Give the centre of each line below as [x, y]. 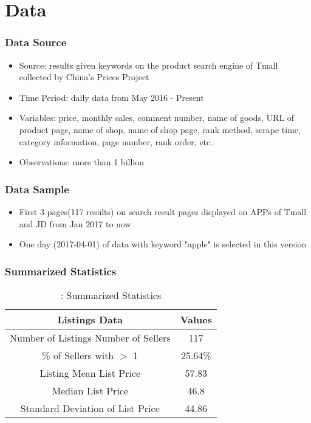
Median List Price [90, 390]
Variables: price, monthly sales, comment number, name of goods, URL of [157, 118]
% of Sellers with [78, 355]
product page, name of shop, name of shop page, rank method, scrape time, [160, 129]
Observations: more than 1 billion [81, 162]
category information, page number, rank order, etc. [116, 141]
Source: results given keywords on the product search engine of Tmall [149, 65]
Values [196, 319]
